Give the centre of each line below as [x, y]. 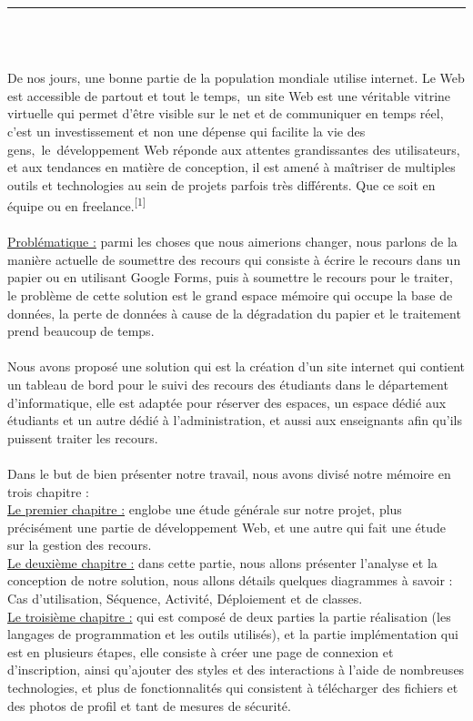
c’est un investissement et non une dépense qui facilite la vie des [186, 131]
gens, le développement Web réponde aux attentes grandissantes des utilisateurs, [234, 149]
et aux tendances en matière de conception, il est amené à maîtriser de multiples [231, 167]
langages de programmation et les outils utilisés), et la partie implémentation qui [233, 634]
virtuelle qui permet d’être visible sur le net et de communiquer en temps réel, [226, 113]
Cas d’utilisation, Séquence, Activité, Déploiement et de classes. [185, 599]
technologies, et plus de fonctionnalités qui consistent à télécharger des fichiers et [233, 688]
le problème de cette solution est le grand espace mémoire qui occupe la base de [230, 294]
